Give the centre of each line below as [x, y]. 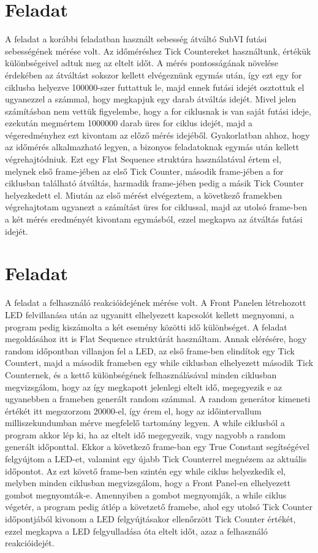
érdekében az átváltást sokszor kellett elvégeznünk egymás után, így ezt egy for [153, 74]
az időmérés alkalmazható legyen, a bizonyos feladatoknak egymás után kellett [152, 147]
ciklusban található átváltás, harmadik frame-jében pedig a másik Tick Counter [154, 183]
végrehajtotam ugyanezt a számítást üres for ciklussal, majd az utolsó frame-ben [156, 207]
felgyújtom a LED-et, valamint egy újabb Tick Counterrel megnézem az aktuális [156, 459]
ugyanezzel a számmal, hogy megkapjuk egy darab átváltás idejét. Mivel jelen [151, 99]
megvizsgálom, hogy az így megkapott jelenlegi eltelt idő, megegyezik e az [144, 387]
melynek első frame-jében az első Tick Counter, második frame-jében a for [144, 171]
